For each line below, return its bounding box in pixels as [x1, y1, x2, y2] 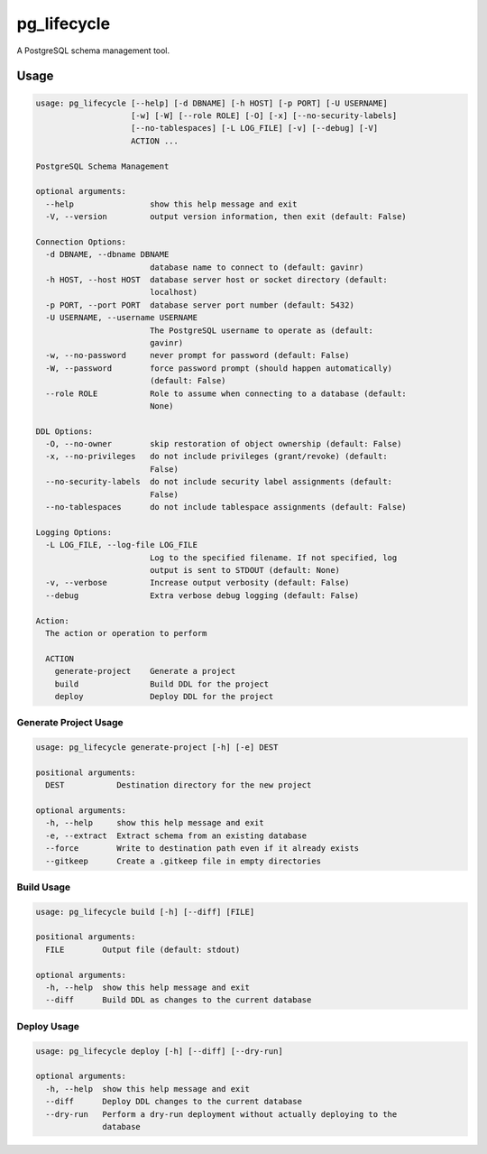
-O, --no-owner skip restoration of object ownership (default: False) [45, 439, 402, 449]
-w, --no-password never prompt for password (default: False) [45, 350, 350, 361]
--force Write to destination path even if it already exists [45, 844, 360, 854]
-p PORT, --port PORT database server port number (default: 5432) [45, 300, 355, 310]
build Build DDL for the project [54, 679, 270, 689]
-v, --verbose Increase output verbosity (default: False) [45, 577, 350, 588]
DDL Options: [35, 426, 94, 437]
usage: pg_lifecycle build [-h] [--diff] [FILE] [35, 907, 255, 917]
